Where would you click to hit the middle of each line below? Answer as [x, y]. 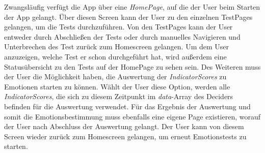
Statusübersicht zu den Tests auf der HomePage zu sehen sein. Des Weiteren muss [132, 66]
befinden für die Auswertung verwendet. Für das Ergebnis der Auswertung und [127, 106]
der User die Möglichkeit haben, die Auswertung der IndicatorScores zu [115, 76]
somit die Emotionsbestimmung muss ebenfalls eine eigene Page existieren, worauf [132, 116]
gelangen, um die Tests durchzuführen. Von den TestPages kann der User [118, 27]
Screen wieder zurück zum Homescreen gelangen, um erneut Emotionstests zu [125, 136]
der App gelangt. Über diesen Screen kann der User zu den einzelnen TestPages [128, 17]
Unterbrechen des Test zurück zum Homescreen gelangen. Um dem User [117, 47]
